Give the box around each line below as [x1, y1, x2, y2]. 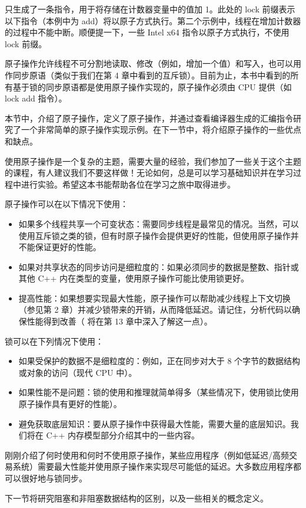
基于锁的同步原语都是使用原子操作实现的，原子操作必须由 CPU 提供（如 [12, 80, 292, 93]
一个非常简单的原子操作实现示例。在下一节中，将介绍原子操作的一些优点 [21, 123, 301, 136]
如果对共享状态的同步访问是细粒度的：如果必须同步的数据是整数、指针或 [18, 260, 299, 273]
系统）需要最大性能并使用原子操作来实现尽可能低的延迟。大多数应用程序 [12, 460, 293, 473]
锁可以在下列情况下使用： [5, 335, 104, 347]
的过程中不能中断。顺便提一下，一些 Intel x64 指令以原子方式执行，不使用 [5, 26, 290, 38]
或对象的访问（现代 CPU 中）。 [18, 366, 137, 378]
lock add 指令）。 [5, 92, 67, 104]
